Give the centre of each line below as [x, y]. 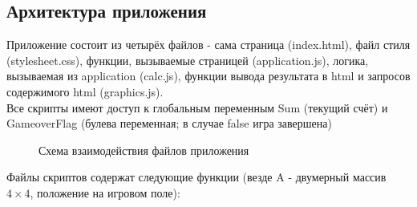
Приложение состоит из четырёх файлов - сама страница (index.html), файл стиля [208, 45]
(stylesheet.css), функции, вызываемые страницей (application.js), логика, [188, 60]
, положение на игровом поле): [105, 192]
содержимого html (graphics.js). [85, 91]
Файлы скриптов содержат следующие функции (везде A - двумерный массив [196, 177]
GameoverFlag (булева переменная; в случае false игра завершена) [169, 123]
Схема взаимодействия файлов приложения [144, 150]
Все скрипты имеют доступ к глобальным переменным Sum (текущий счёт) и [197, 107]
